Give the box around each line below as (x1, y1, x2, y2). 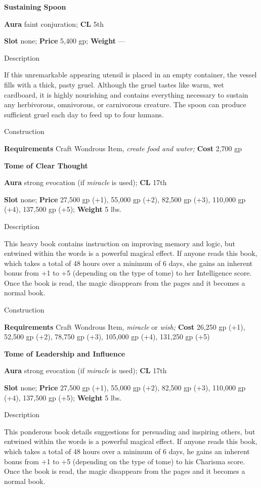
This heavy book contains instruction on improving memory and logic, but (4, 238, 235, 248)
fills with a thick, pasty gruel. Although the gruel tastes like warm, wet (4, 79, 224, 90)
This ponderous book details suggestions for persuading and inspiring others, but (4, 426, 255, 436)
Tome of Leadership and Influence (4, 348, 125, 359)
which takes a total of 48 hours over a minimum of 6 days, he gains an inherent (4, 446, 250, 456)
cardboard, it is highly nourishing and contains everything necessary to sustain (4, 89, 248, 100)
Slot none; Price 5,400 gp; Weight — (4, 35, 125, 46)
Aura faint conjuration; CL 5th (4, 18, 104, 29)
